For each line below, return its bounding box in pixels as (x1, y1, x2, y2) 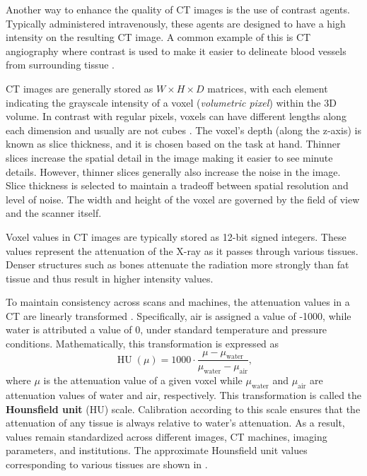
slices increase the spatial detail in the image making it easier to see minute (6, 150, 333, 165)
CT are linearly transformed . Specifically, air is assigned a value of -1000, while (6, 308, 351, 323)
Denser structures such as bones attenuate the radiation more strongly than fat (6, 257, 349, 272)
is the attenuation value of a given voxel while (43, 373, 243, 388)
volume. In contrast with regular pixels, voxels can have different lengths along (6, 109, 346, 124)
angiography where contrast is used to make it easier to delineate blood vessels (6, 43, 346, 58)
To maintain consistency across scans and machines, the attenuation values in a (6, 294, 350, 309)
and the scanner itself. (6, 206, 102, 220)
